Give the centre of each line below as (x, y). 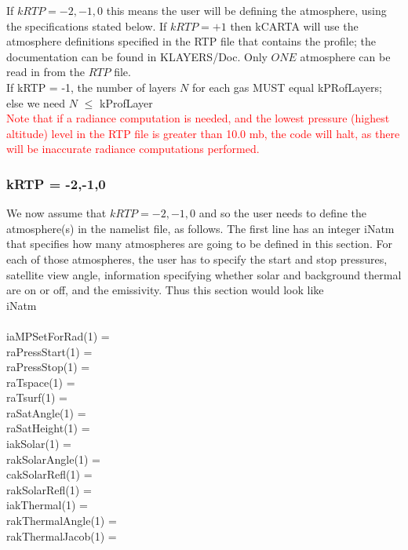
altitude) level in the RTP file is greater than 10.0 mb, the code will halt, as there (203, 133)
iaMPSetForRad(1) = (58, 335)
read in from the (46, 72)
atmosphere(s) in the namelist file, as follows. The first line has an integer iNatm (200, 228)
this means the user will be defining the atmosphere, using (246, 10)
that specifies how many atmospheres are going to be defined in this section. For (199, 244)
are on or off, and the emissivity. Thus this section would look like (165, 290)
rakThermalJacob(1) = (62, 535)
